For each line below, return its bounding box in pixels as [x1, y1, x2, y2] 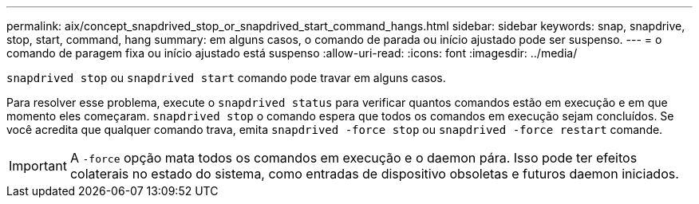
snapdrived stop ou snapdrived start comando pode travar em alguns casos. [6, 71, 446, 84]
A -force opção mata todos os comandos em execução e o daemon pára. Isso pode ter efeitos [69, 150, 638, 166]
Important [9, 158, 67, 174]
